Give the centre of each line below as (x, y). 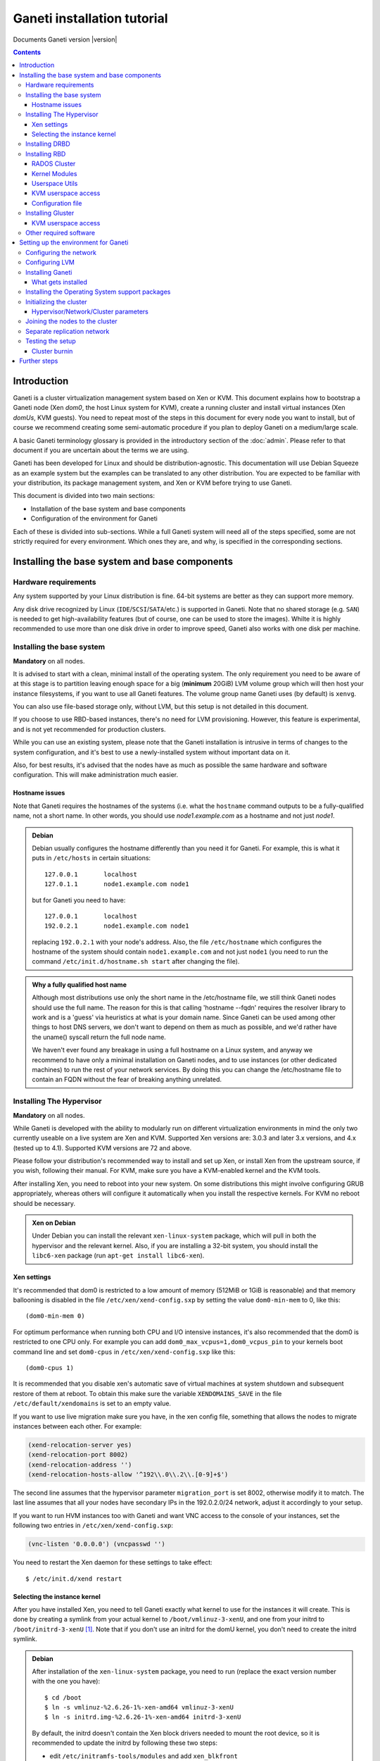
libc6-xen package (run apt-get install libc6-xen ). (118, 1256)
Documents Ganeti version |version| (65, 39)
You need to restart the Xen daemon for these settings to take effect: (113, 1562)
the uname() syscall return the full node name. (99, 1037)
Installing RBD (46, 154)
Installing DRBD (48, 144)
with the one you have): (66, 1681)
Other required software (60, 232)
